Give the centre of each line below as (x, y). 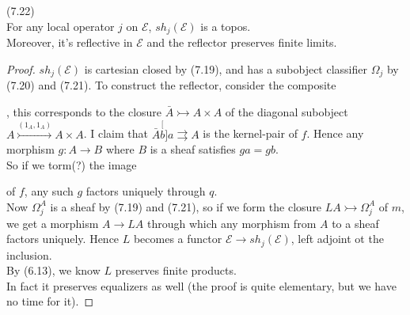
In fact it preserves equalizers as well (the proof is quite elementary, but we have (201, 285)
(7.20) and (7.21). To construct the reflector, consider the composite (171, 85)
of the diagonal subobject (287, 111)
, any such (49, 191)
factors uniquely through (146, 191)
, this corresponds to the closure (84, 111)
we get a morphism (53, 223)
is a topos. (226, 26)
